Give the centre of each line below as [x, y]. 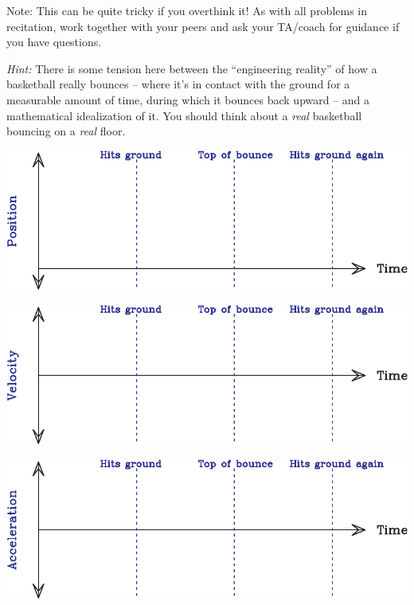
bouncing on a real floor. [66, 131]
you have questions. [54, 42]
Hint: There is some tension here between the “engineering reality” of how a [192, 68]
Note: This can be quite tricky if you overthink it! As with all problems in [187, 10]
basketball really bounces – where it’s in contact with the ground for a [178, 84]
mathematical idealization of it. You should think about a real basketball [184, 115]
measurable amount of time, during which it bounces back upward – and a [188, 99]
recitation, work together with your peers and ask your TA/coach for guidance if [203, 26]
